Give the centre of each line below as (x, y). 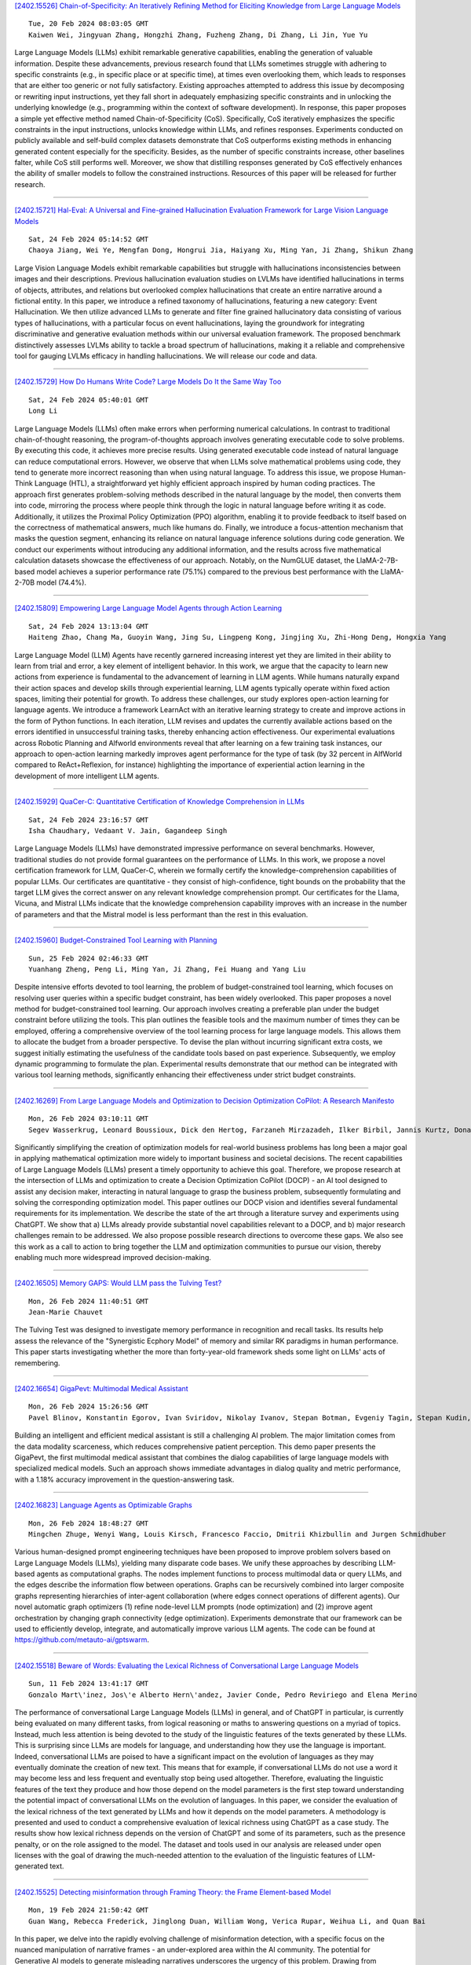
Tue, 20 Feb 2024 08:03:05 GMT (89, 24)
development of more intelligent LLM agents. (87, 776)
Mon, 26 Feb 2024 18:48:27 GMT (89, 1523)
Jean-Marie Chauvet (66, 1312)
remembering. (37, 1363)
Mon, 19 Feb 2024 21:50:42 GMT (89, 1910)
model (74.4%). (61, 582)
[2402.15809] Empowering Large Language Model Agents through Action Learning (148, 608)
